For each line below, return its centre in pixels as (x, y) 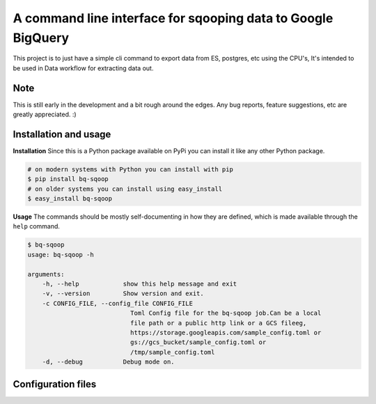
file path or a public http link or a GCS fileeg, (218, 323)
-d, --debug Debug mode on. (108, 362)
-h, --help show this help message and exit (140, 284)
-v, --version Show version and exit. (123, 294)
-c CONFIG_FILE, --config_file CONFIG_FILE (117, 303)
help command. (37, 226)
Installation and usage (62, 134)
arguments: (46, 274)
